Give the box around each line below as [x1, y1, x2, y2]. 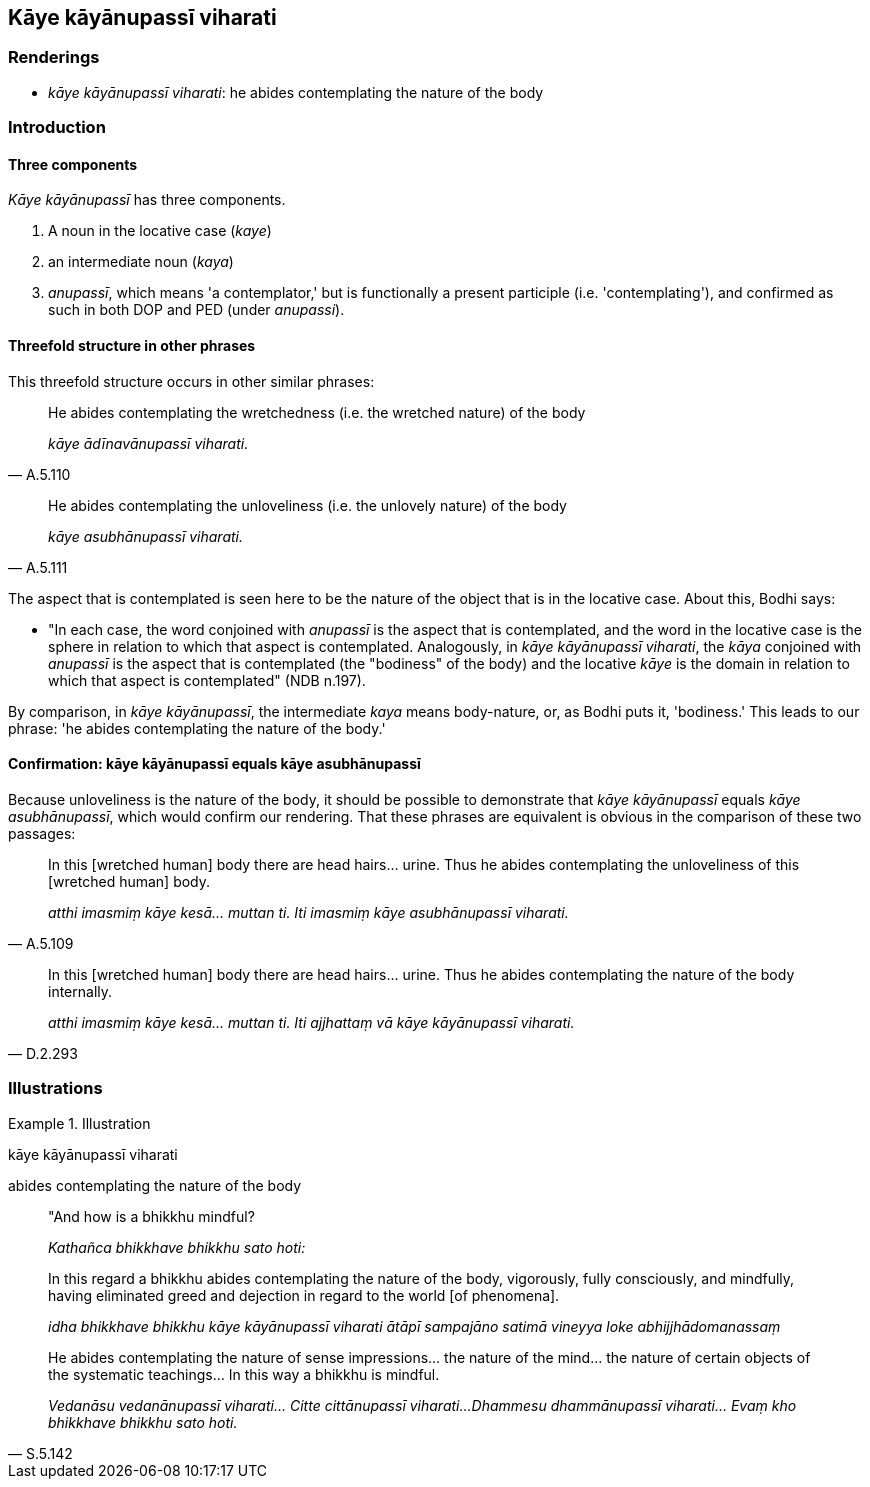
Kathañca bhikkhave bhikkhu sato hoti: [48, 1238, 306, 1256]
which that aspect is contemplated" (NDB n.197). [48, 671, 366, 689]
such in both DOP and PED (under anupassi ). [48, 301, 345, 319]
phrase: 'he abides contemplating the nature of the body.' [8, 719, 386, 737]
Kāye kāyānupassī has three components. [8, 191, 286, 209]
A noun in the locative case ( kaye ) [48, 222, 272, 240]
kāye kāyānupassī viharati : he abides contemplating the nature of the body [48, 83, 544, 101]
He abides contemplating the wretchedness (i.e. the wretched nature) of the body [48, 403, 586, 421]
